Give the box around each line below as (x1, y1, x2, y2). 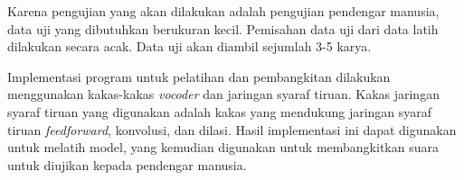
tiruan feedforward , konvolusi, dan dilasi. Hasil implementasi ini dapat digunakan (7, 120, 457, 139)
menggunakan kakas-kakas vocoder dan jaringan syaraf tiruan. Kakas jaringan (7, 85, 440, 103)
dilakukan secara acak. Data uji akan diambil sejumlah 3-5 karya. (7, 37, 372, 56)
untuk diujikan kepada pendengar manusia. (7, 155, 247, 174)
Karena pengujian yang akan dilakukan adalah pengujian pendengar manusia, (7, 2, 440, 20)
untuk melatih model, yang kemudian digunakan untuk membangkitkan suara (7, 138, 439, 157)
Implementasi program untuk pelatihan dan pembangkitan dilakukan (7, 67, 391, 85)
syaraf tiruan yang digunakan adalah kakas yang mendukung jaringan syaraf (7, 102, 432, 121)
